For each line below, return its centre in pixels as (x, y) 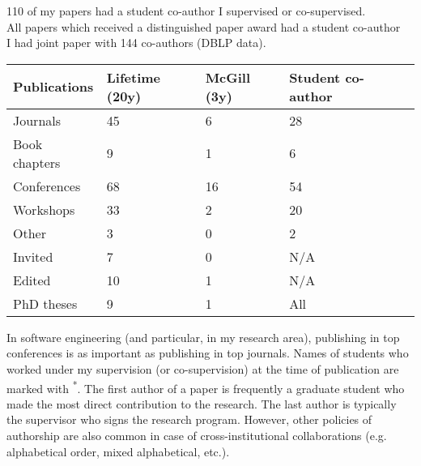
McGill (228, 77)
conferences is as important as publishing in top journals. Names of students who (208, 353)
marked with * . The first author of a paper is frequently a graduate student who (206, 387)
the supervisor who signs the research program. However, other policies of (189, 419)
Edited (32, 280)
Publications (53, 87)
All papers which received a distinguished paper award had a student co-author (204, 26)
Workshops (44, 209)
